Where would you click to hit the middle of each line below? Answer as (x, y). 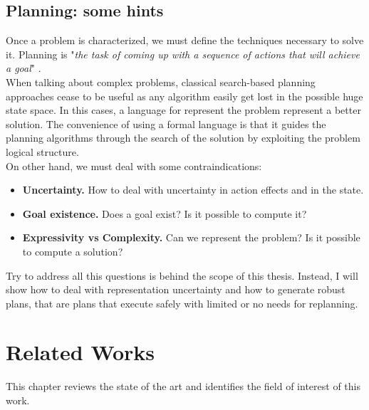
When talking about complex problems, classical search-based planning (161, 82)
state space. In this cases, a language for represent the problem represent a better (183, 110)
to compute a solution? (73, 251)
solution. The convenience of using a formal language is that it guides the (166, 123)
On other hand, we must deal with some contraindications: (134, 165)
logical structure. (42, 151)
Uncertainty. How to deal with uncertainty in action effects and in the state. (193, 190)
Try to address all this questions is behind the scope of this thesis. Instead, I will (182, 275)
